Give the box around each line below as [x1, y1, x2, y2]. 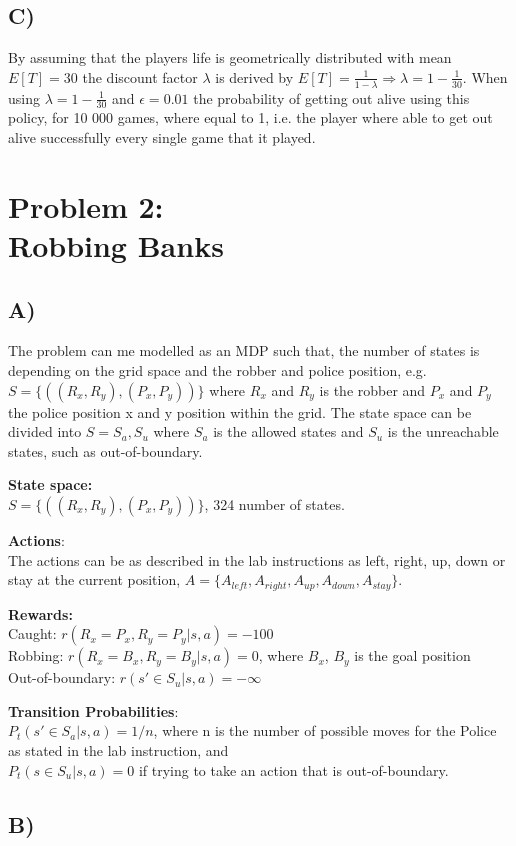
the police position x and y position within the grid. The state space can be [8, 401, 472, 422]
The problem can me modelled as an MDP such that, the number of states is [8, 340, 480, 361]
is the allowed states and [213, 421, 364, 442]
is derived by [215, 66, 294, 87]
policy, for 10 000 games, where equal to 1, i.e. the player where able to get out [8, 107, 493, 128]
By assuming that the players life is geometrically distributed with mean [8, 47, 452, 68]
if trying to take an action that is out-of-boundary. [138, 759, 449, 780]
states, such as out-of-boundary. [8, 440, 203, 461]
